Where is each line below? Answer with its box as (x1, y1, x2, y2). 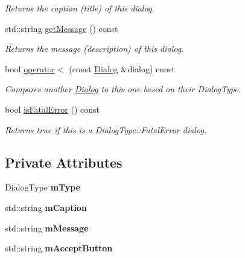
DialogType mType (5, 181, 81, 193)
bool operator (5, 62, 55, 75)
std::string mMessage (5, 221, 89, 234)
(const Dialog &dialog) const (69, 62, 176, 75)
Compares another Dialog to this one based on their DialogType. (5, 83, 241, 95)
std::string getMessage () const (5, 22, 118, 34)
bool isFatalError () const (5, 102, 100, 115)
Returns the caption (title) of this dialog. (5, 2, 154, 14)
